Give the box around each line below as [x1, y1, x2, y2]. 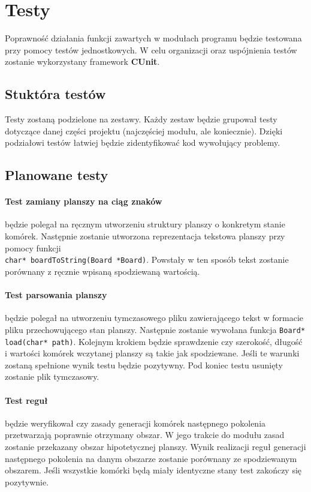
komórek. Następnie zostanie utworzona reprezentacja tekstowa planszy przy [5, 230, 285, 242]
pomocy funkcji [5, 241, 61, 254]
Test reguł [5, 394, 48, 406]
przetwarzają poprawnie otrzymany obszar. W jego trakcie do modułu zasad [5, 428, 285, 441]
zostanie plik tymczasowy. [5, 370, 99, 383]
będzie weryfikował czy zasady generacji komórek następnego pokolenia [5, 416, 266, 429]
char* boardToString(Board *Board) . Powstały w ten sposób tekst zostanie [5, 253, 289, 266]
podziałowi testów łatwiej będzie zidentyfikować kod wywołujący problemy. [5, 136, 280, 149]
